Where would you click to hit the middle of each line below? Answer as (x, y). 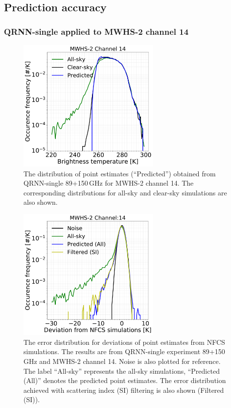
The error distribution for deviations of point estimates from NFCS (124, 342)
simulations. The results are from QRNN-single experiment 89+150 (124, 351)
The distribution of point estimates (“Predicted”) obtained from (120, 173)
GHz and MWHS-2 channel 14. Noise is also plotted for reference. (122, 361)
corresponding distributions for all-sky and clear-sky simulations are (125, 192)
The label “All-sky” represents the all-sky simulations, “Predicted (122, 371)
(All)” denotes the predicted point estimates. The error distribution (125, 380)
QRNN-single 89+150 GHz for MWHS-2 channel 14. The (109, 183)
